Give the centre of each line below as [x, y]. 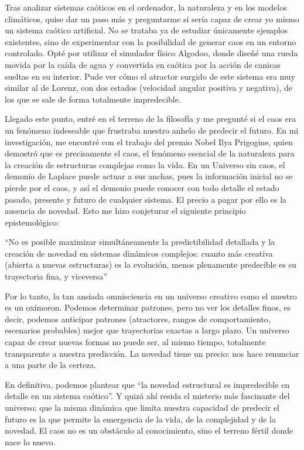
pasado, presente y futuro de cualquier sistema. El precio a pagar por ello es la [146, 199]
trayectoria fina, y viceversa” [56, 276]
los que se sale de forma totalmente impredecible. [93, 99]
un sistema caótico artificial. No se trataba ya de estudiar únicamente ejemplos [146, 30]
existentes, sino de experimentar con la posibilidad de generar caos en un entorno [151, 41]
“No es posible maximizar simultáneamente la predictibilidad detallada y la [140, 242]
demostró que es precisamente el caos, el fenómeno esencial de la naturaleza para [150, 153]
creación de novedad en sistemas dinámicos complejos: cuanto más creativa [139, 253]
